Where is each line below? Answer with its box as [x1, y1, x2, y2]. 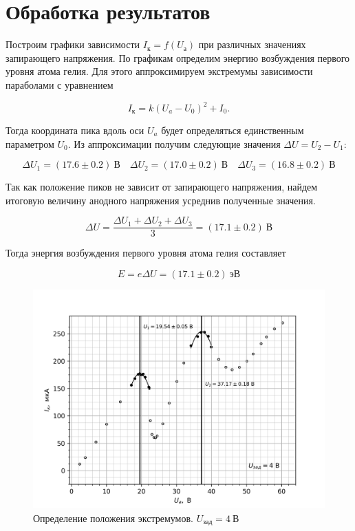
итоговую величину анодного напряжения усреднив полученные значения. [6, 193, 316, 207]
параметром [6, 136, 54, 151]
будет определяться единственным [161, 123, 304, 137]
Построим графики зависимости [6, 37, 140, 52]
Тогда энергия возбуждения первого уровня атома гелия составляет [6, 246, 286, 260]
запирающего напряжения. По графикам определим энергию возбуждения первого [6, 50, 350, 65]
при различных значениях [198, 37, 306, 52]
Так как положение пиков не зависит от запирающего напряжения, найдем [6, 180, 318, 194]
